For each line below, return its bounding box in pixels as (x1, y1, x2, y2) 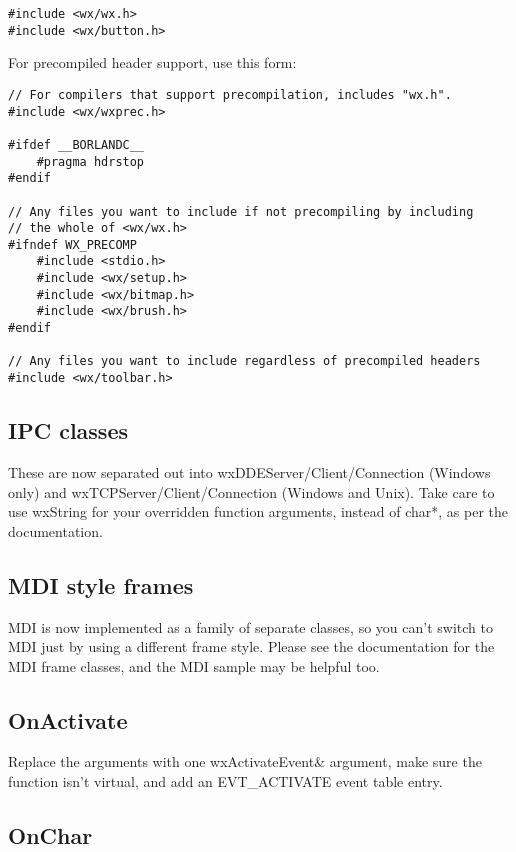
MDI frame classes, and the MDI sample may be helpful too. (8, 655, 380, 676)
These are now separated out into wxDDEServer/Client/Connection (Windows (8, 461, 491, 482)
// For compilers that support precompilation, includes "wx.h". (8, 87, 452, 102)
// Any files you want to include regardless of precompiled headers (8, 354, 481, 369)
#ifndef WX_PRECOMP (8, 237, 137, 252)
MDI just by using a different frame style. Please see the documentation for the (8, 636, 495, 657)
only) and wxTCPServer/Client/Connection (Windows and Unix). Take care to (8, 481, 495, 502)
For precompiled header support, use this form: (8, 52, 297, 73)
